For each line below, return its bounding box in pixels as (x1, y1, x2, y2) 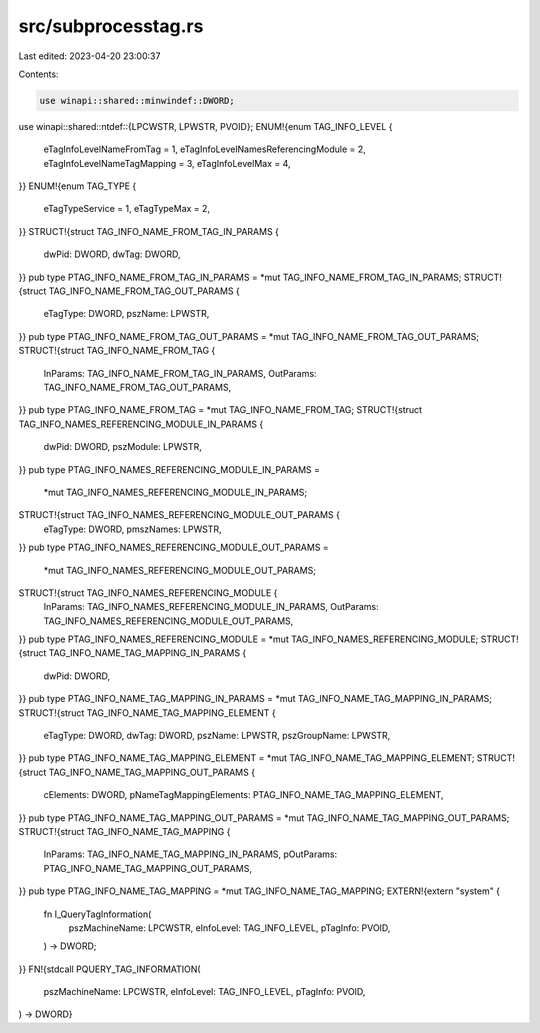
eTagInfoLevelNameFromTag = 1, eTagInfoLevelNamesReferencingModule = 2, (43, 143, 367, 155)
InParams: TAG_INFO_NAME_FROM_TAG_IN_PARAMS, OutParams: (43, 367, 317, 379)
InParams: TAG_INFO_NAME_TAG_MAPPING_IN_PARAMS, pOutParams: (43, 848, 338, 860)
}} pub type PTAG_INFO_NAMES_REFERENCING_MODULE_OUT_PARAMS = (18, 541, 329, 554)
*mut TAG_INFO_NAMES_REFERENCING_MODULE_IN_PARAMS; (43, 486, 308, 498)
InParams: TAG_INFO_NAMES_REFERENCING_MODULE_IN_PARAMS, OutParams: (43, 601, 379, 613)
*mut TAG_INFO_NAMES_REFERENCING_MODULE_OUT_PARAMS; (43, 564, 317, 576)
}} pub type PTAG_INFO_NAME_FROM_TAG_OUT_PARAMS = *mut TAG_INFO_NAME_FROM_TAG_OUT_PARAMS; (18, 330, 480, 342)
